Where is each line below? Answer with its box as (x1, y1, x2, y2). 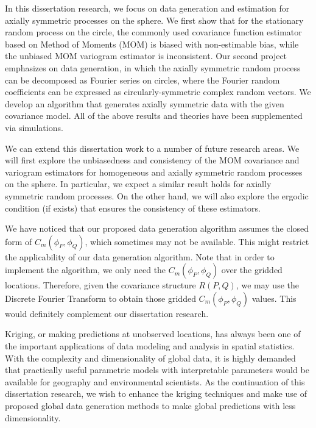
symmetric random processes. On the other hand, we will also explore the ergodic (5, 189, 309, 202)
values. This (251, 291, 297, 304)
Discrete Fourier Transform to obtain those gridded (5, 291, 196, 304)
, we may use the (236, 279, 299, 291)
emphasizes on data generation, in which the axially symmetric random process (5, 61, 301, 74)
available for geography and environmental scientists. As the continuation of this (5, 375, 305, 388)
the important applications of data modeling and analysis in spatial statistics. (5, 340, 295, 352)
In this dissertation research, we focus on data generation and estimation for (5, 2, 290, 14)
